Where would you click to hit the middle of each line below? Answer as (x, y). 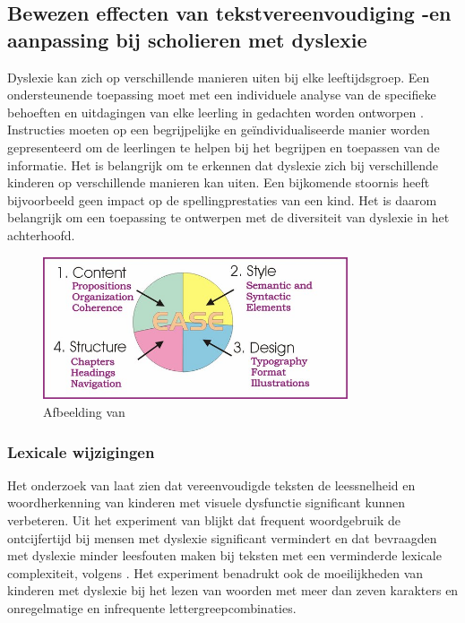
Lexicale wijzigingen (81, 451)
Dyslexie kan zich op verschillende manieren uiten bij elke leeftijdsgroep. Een (219, 77)
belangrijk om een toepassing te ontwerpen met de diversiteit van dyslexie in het (228, 217)
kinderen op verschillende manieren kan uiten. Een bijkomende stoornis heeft (219, 182)
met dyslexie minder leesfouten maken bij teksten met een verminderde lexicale (224, 555)
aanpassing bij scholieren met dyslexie (187, 39)
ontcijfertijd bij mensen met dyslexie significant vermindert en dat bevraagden (222, 537)
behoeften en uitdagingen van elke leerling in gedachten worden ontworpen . (215, 112)
